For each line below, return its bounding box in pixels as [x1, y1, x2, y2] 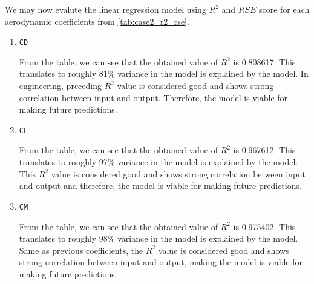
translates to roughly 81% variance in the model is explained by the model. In [19, 67, 309, 80]
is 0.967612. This [233, 144, 296, 156]
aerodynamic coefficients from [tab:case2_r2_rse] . [5, 15, 189, 27]
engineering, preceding [19, 79, 102, 92]
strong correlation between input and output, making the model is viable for [19, 256, 303, 268]
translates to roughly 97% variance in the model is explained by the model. [19, 156, 298, 168]
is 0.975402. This [233, 220, 296, 233]
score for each [258, 3, 310, 15]
